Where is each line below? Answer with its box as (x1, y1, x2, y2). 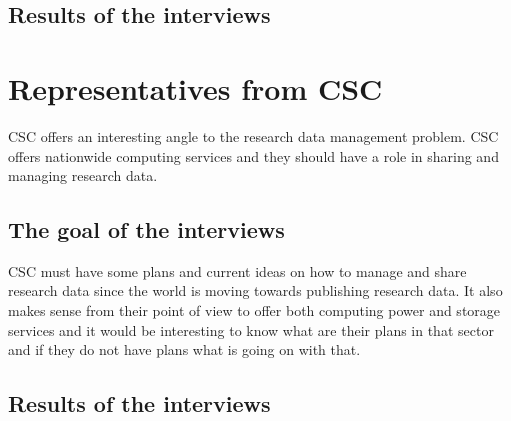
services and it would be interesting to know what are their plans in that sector (8, 319, 494, 340)
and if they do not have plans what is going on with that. (8, 339, 361, 360)
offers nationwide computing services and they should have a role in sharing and (8, 145, 499, 166)
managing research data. (8, 165, 158, 186)
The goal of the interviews (8, 214, 285, 245)
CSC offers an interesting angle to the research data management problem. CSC (8, 125, 499, 146)
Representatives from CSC (8, 67, 383, 108)
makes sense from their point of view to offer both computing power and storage (8, 300, 501, 321)
